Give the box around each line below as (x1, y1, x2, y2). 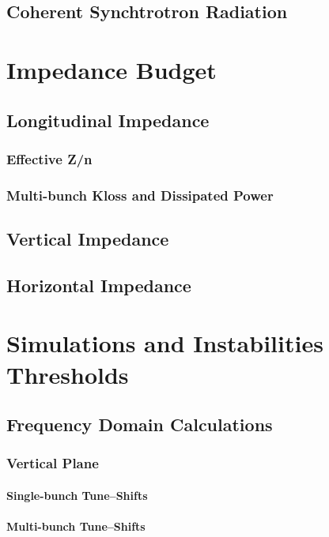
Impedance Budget (6, 53, 217, 85)
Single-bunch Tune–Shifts (6, 486, 148, 503)
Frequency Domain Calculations (6, 412, 273, 437)
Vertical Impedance (6, 227, 169, 251)
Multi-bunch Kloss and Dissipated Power (6, 185, 274, 205)
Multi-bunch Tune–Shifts (6, 518, 146, 535)
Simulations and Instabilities (6, 327, 323, 359)
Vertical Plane (6, 453, 99, 473)
